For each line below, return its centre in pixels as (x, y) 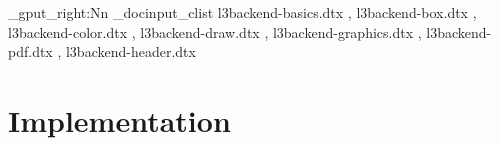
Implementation (119, 119)
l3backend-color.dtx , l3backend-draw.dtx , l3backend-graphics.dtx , (215, 31)
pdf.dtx (30, 51)
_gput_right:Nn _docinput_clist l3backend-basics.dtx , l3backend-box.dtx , (242, 12)
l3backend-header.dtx (130, 51)
